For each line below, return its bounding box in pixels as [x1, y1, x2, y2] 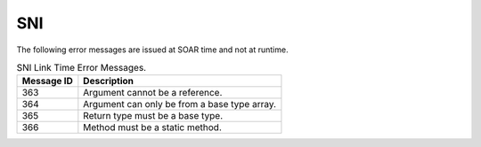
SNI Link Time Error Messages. [16, 62, 147, 74]
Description [83, 75, 134, 88]
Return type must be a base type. [83, 110, 224, 122]
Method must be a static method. [83, 121, 222, 134]
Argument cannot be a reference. [83, 87, 223, 99]
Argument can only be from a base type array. [83, 98, 276, 111]
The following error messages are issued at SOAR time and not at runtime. [16, 44, 289, 55]
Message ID [21, 75, 73, 88]
